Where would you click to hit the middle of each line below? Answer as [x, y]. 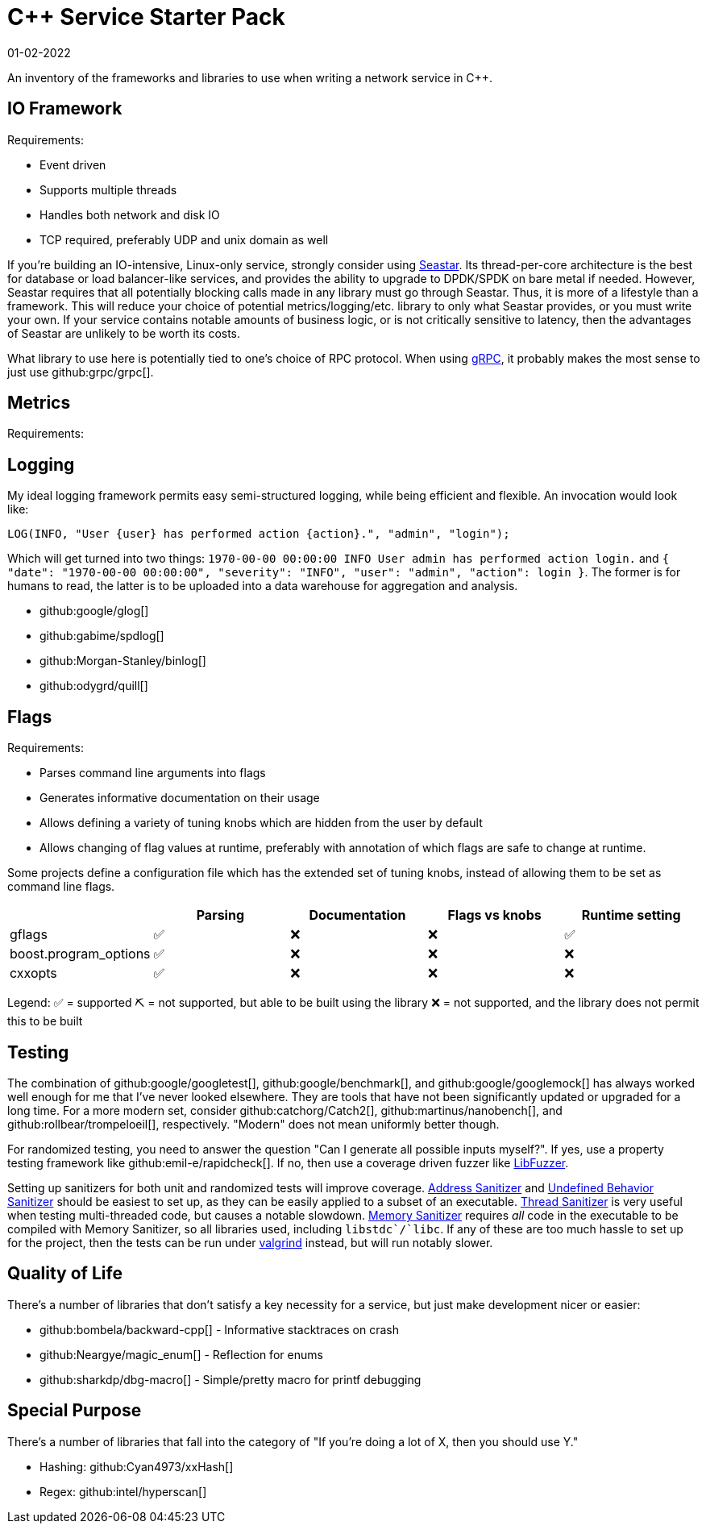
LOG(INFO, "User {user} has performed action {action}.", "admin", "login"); [259, 534]
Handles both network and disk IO [130, 214]
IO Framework [65, 109]
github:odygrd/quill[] [94, 686]
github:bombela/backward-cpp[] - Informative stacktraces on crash [219, 1329]
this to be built [45, 1021]
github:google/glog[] [94, 611]
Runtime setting [631, 915]
